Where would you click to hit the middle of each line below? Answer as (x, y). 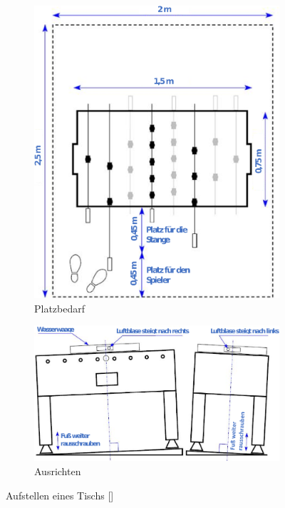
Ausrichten (58, 471)
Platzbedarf (60, 308)
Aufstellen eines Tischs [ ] (60, 495)
